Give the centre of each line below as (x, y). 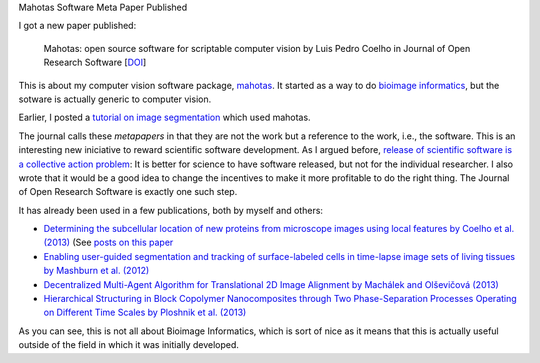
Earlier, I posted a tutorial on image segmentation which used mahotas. (164, 117)
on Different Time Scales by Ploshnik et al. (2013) (145, 312)
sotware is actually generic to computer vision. (115, 99)
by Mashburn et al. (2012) (96, 271)
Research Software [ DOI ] (95, 62)
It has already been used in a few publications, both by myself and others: (171, 210)
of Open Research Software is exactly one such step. (128, 192)
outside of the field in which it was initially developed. (129, 345)
